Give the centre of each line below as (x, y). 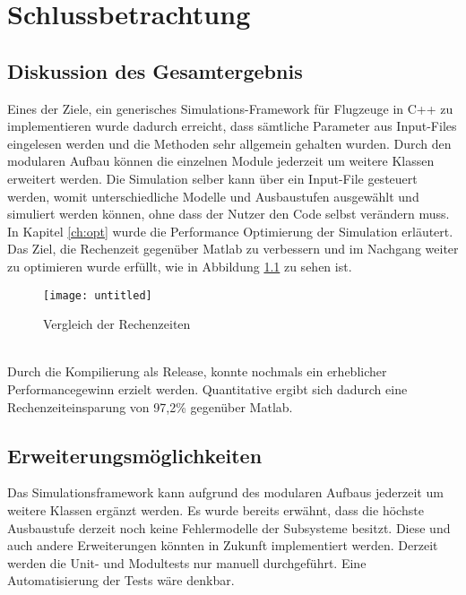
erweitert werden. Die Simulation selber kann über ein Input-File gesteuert (212, 178)
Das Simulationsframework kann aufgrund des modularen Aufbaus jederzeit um (225, 492)
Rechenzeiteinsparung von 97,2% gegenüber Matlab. (150, 406)
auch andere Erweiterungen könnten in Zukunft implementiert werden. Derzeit (223, 545)
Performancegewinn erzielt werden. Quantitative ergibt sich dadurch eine (207, 388)
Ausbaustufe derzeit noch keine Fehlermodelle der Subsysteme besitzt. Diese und (229, 527)
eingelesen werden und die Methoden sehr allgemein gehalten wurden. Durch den (229, 143)
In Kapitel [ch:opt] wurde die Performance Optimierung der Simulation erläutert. (230, 231)
